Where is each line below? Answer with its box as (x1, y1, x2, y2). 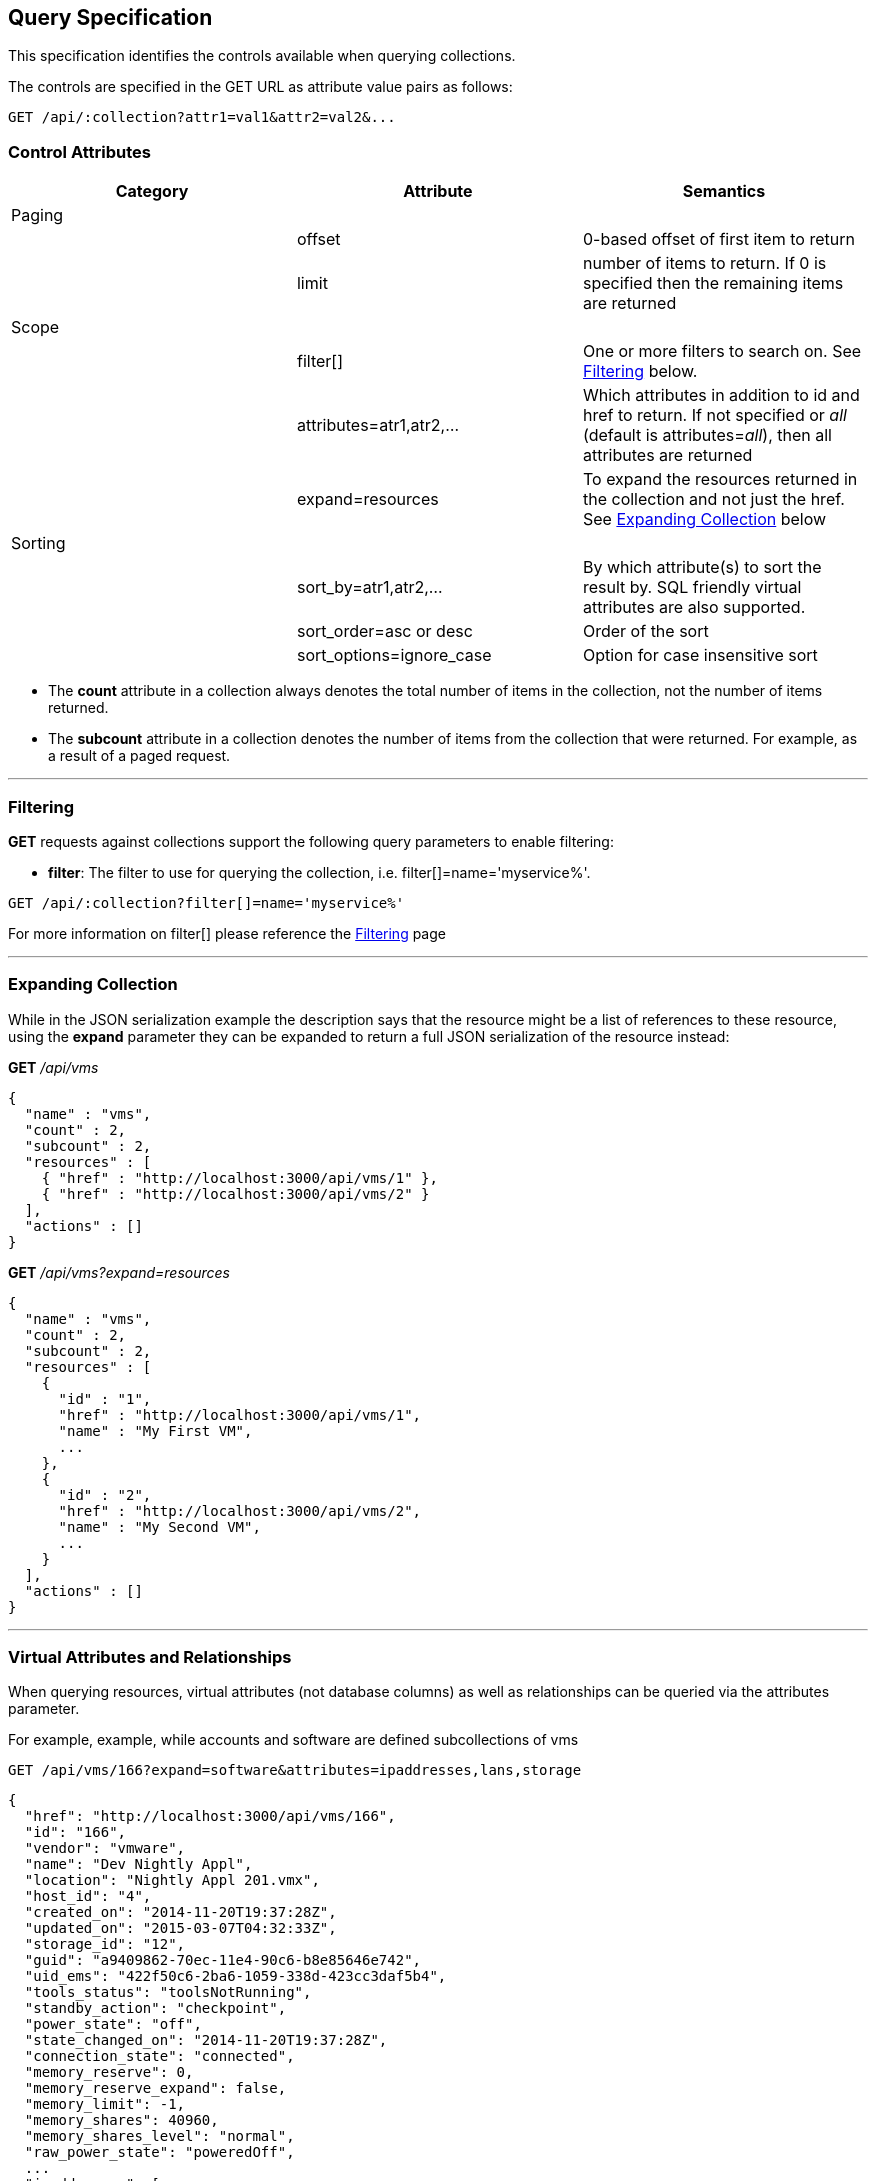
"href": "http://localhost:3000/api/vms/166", (24, 1808, 396, 1825)
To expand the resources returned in (582, 469, 858, 490)
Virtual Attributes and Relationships (8, 1647, 292, 1668)
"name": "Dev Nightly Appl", (24, 1856, 253, 1873)
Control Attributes (8, 141, 151, 162)
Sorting (11, 533, 66, 554)
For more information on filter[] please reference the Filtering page (8, 924, 446, 942)
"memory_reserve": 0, (24, 2064, 194, 2081)
